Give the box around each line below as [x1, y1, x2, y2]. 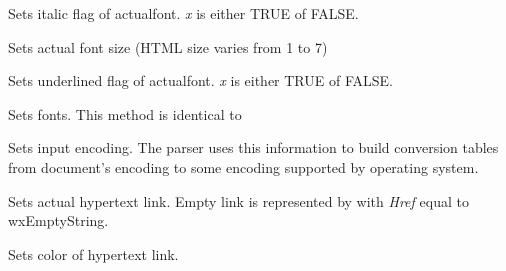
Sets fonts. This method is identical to [8, 103, 242, 124]
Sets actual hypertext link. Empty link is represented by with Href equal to [8, 190, 469, 211]
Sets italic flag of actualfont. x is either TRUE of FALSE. [8, 3, 359, 23]
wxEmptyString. [8, 210, 109, 231]
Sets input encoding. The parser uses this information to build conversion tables [8, 137, 499, 158]
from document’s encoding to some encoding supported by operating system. [8, 156, 479, 177]
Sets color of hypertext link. [8, 243, 179, 264]
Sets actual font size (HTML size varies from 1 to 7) [8, 36, 328, 57]
